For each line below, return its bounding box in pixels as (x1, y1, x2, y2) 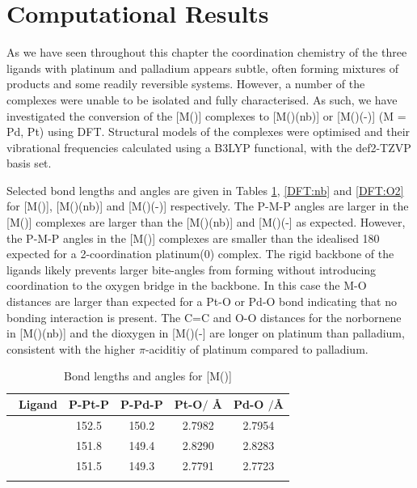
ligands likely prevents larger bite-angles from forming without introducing (6, 261, 377, 278)
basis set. (6, 155, 52, 172)
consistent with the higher (6, 340, 136, 357)
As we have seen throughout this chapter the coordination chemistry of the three (6, 44, 407, 61)
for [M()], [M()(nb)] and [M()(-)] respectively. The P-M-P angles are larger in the (6, 197, 409, 214)
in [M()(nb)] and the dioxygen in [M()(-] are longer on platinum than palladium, (6, 325, 405, 342)
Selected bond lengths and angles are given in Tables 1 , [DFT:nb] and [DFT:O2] (6, 181, 404, 198)
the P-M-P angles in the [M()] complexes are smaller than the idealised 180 (6, 229, 380, 246)
